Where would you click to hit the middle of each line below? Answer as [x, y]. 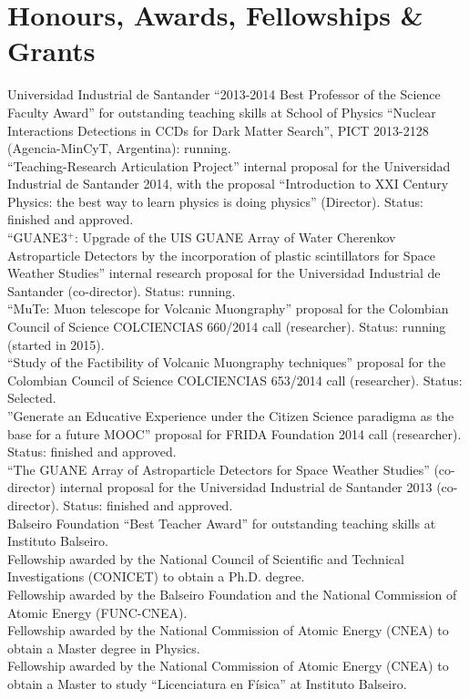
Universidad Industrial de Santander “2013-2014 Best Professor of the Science [224, 94]
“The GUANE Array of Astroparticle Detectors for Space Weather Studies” [219, 469]
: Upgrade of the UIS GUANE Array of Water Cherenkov [235, 237]
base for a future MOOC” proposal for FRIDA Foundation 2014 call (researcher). [234, 433]
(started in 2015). [56, 344]
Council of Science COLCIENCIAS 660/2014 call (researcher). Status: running [227, 327]
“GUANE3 [37, 237]
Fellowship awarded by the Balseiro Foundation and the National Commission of [232, 594]
